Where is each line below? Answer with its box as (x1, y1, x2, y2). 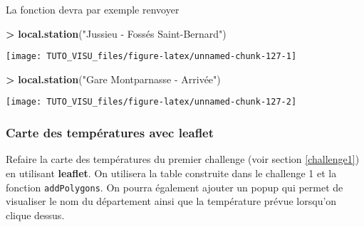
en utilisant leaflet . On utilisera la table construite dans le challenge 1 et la (6, 165, 337, 180)
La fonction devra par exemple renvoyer (6, 2, 180, 16)
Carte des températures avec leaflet (6, 124, 214, 142)
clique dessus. (6, 207, 65, 222)
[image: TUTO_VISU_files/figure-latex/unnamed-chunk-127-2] (6, 97, 297, 107)
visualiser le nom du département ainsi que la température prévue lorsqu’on (6, 194, 337, 208)
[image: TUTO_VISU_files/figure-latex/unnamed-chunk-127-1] (6, 51, 297, 62)
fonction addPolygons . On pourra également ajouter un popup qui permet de (6, 179, 343, 194)
